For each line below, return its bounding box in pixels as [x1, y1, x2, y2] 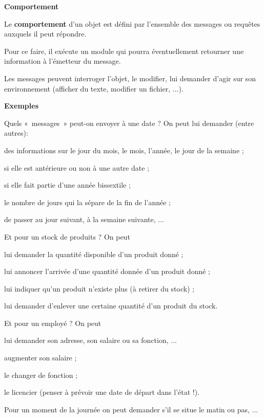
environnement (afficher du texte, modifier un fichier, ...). [4, 83, 184, 94]
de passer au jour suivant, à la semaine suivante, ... [4, 214, 164, 225]
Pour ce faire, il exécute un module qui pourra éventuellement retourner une [4, 45, 244, 56]
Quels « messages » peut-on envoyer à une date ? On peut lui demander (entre [4, 117, 254, 128]
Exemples [4, 100, 39, 111]
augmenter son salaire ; [4, 352, 77, 363]
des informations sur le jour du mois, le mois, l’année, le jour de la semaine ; [4, 144, 244, 155]
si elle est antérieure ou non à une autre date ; [4, 162, 149, 173]
